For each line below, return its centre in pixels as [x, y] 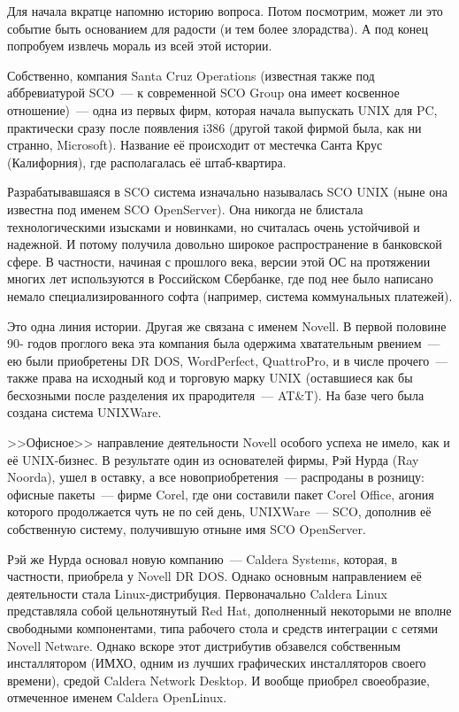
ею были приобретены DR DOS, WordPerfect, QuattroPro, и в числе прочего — [228, 360]
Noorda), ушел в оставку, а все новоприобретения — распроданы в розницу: [216, 477]
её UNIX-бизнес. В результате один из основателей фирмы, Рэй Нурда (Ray [213, 459]
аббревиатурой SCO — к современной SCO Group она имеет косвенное [203, 93]
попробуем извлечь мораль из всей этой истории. [140, 46]
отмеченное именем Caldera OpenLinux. [117, 697]
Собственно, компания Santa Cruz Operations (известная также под [191, 75]
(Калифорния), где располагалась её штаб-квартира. [147, 162]
